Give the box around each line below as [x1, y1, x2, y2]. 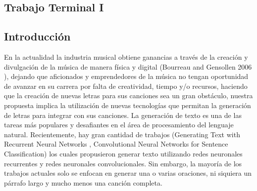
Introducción [4, 29, 71, 44]
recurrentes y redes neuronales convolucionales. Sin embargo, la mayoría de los [4, 158, 242, 168]
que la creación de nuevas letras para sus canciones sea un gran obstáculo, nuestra [4, 90, 253, 101]
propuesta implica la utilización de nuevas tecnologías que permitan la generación [4, 100, 251, 110]
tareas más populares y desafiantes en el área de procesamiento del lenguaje [4, 119, 234, 130]
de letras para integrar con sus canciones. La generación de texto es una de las [4, 110, 242, 120]
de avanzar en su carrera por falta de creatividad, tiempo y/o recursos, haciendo [4, 80, 248, 91]
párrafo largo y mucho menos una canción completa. [4, 177, 162, 188]
